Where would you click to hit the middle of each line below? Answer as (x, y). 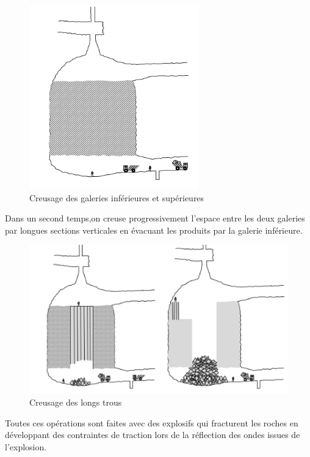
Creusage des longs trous (76, 402)
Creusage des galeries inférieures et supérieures (117, 197)
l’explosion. (26, 446)
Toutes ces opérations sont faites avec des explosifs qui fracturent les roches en (152, 422)
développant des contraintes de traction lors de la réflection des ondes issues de (153, 435)
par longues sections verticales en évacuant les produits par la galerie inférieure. (154, 230)
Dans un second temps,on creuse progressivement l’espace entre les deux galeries (155, 218)
